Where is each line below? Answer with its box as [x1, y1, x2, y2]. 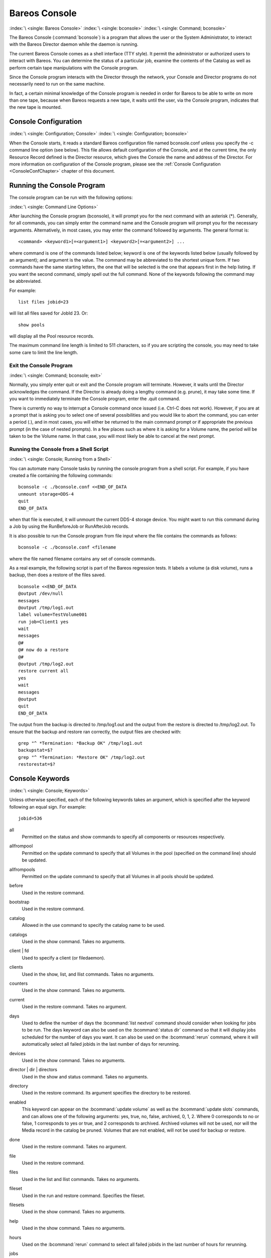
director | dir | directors [9, 1067, 58, 1073]
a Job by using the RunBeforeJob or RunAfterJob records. [9, 523, 129, 529]
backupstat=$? [18, 747, 53, 753]
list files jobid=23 [18, 299, 69, 304]
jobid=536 [18, 816, 42, 821]
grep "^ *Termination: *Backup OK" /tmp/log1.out [18, 740, 143, 746]
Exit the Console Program [9, 362, 73, 369]
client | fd [9, 948, 29, 954]
